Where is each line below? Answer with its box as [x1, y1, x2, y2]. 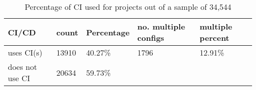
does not [8, 61, 37, 72]
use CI [8, 72, 30, 84]
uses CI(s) [8, 47, 43, 58]
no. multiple [137, 21, 185, 32]
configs [137, 32, 164, 43]
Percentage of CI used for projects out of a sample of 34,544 [25, 1, 231, 12]
